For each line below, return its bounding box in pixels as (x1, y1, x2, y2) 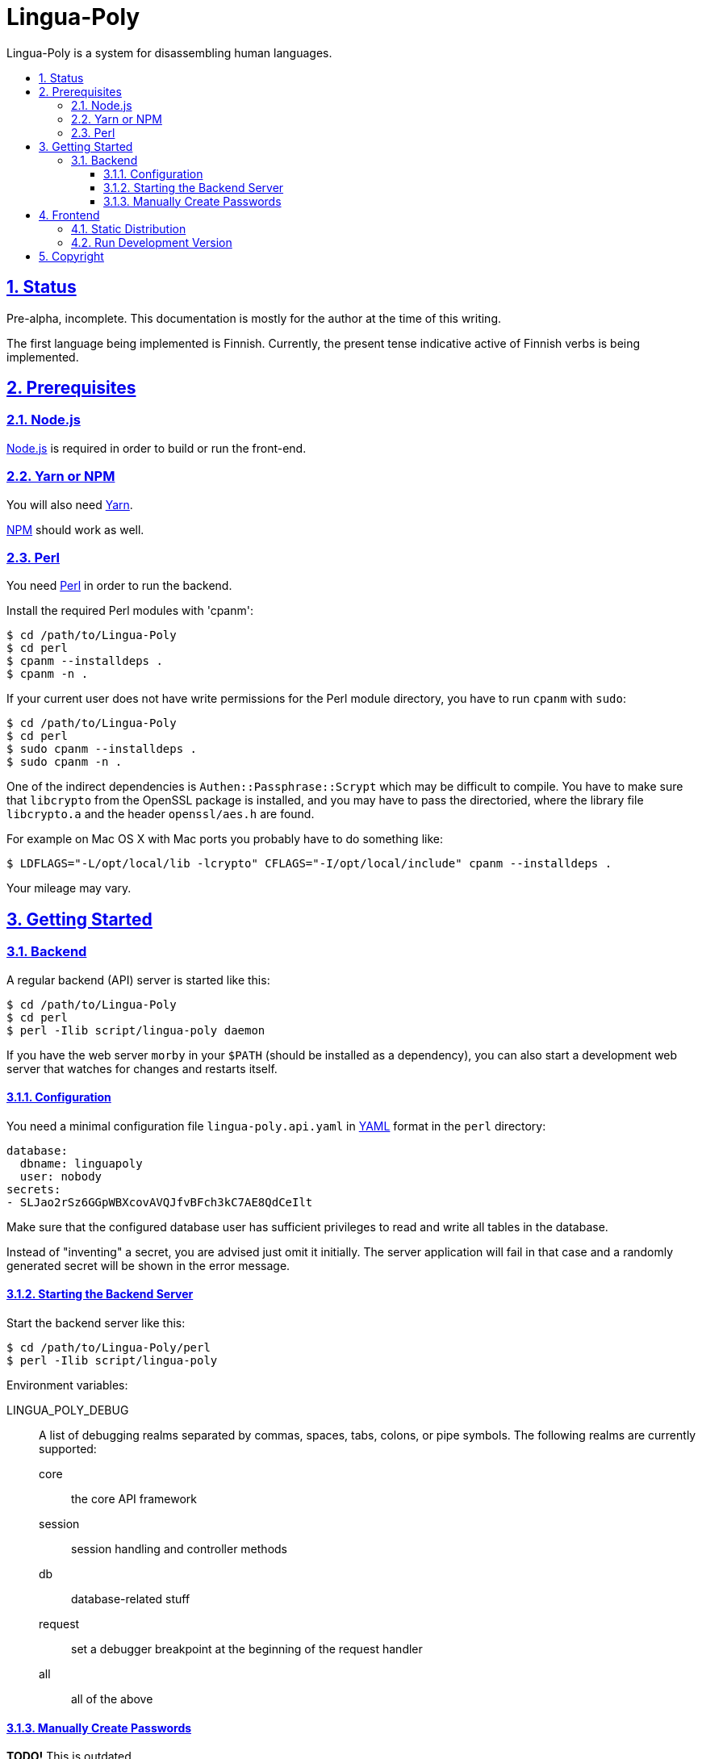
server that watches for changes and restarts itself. (6, 1061, 278, 1076)
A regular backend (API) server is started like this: (6, 972, 270, 987)
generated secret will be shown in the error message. (6, 1258, 290, 1272)
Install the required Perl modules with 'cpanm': (6, 604, 253, 618)
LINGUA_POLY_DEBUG (6, 1402, 129, 1417)
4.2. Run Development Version (71, 235, 232, 249)
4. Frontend (39, 207, 100, 222)
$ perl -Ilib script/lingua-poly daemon (6, 1023, 265, 1037)
